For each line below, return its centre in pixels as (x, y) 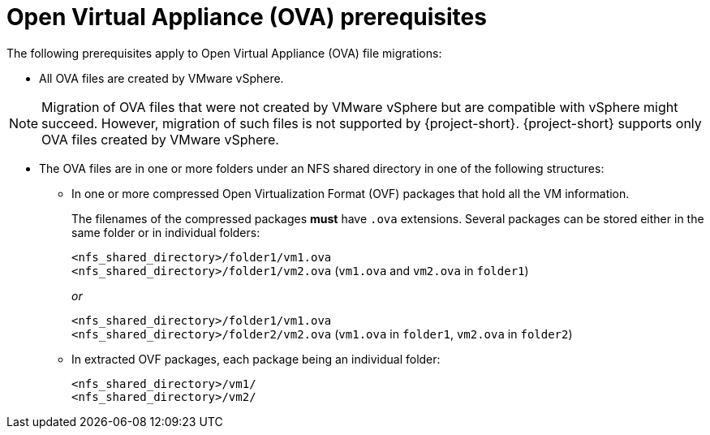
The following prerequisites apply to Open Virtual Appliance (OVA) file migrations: (224, 53)
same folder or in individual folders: (166, 232)
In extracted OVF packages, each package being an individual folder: (256, 359)
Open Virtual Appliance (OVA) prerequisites (247, 17)
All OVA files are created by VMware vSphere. (161, 78)
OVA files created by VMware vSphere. (160, 139)
